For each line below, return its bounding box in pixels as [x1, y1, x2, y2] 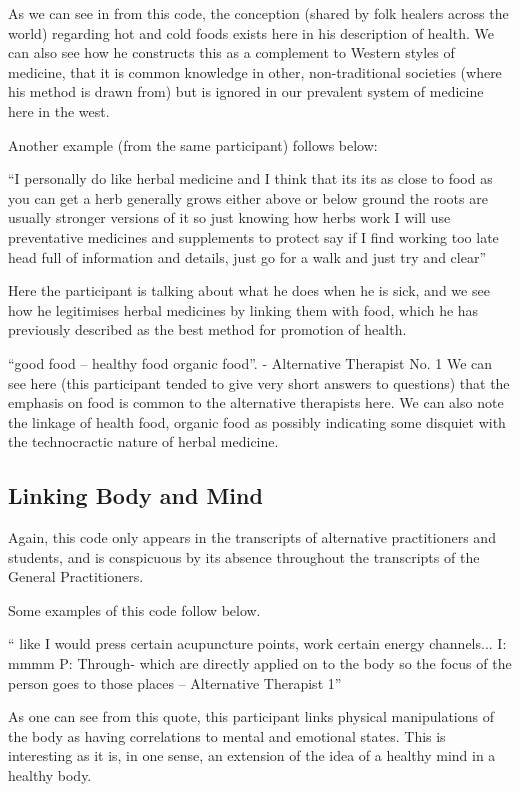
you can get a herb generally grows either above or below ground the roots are [8, 187, 488, 208]
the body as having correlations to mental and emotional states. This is [8, 725, 446, 746]
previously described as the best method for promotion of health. [8, 319, 407, 340]
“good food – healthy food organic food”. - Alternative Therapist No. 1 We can [8, 352, 493, 373]
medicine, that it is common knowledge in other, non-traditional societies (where [8, 61, 502, 82]
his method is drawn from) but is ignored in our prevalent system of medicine [8, 81, 484, 102]
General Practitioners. [8, 566, 144, 587]
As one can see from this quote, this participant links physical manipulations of [8, 706, 494, 727]
